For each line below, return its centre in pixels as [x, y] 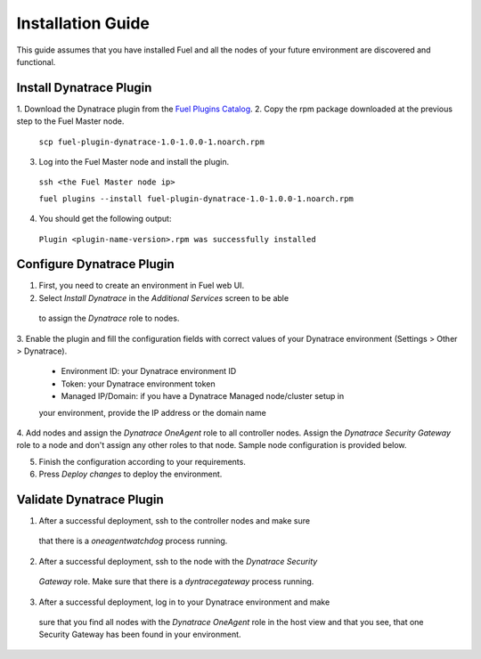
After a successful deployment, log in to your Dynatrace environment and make [184, 602]
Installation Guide [83, 23]
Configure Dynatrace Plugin [96, 264]
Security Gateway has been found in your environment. [140, 635]
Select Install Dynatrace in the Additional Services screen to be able [164, 297]
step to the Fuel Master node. [70, 121]
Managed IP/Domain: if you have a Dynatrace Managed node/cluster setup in [203, 396]
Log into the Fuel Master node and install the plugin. [134, 162]
